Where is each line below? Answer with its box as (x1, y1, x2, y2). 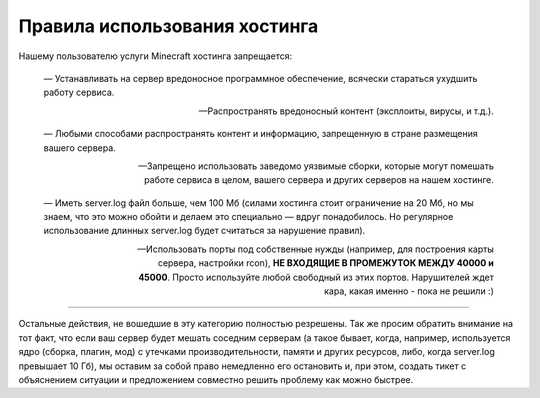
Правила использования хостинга (18, 15, 319, 37)
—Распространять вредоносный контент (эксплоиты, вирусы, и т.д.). (198, 105, 494, 117)
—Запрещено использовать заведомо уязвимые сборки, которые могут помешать (138, 160, 494, 172)
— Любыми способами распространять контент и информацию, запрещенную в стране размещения (43, 128, 479, 140)
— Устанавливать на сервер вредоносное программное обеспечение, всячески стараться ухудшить (43, 72, 478, 84)
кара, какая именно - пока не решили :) (323, 285, 494, 297)
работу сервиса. (43, 86, 115, 99)
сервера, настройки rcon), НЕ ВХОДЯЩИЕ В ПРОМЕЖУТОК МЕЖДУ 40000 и (157, 257, 494, 269)
